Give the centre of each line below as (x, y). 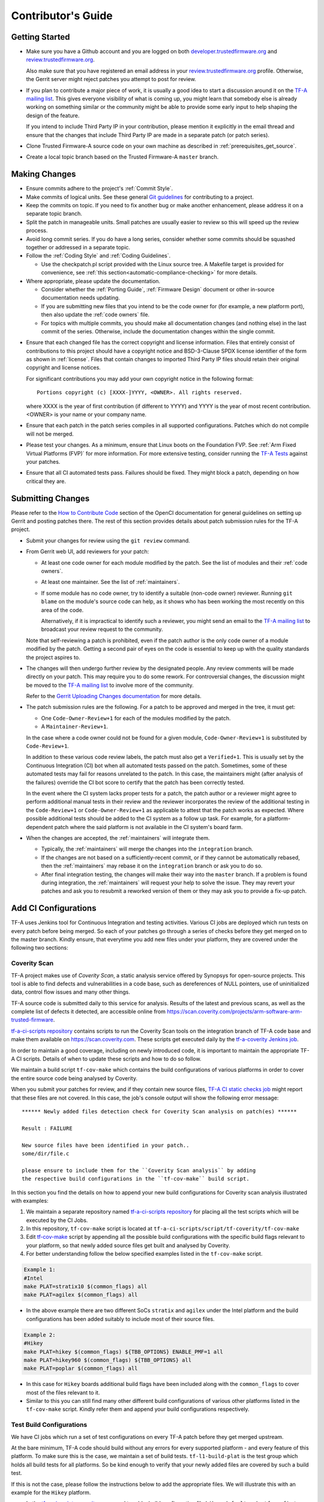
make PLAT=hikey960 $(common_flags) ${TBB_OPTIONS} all (108, 1360)
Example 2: (40, 1335)
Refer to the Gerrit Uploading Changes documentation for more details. (114, 696)
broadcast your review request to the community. (102, 629)
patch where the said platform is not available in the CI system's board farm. (148, 827)
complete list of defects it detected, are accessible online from (88, 1012)
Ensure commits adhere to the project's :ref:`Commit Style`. (100, 189)
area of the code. (62, 610)
